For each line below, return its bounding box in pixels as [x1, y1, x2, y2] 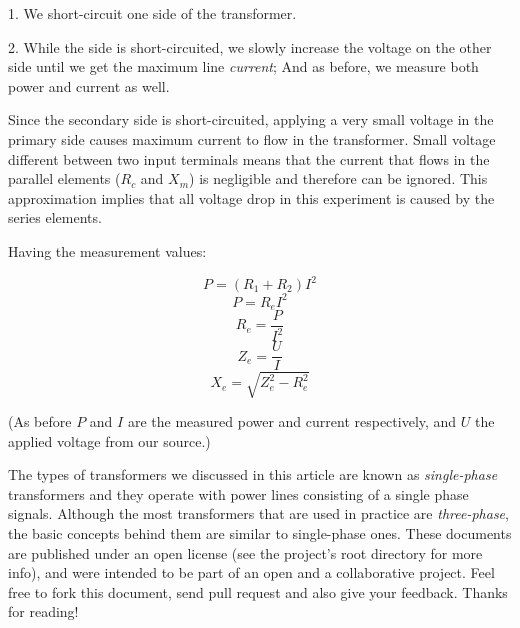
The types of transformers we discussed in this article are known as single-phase [8, 464, 498, 485]
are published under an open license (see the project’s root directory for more [8, 542, 483, 563]
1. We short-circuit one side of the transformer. [8, 3, 297, 23]
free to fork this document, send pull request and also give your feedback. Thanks [8, 581, 508, 602]
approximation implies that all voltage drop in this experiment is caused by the [8, 187, 495, 208]
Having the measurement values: [8, 240, 207, 261]
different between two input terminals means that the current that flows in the [8, 148, 490, 169]
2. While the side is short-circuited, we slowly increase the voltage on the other [8, 36, 492, 57]
